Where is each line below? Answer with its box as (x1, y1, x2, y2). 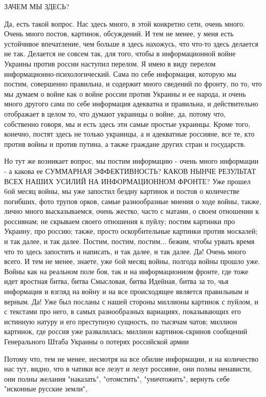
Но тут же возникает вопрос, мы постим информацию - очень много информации (4, 156, 259, 166)
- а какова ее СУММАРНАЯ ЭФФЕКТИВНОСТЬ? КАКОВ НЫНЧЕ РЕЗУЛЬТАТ (4, 165, 256, 176)
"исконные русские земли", (4, 383, 87, 394)
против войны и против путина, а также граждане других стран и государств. (4, 138, 246, 149)
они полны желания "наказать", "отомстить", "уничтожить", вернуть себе (4, 373, 230, 384)
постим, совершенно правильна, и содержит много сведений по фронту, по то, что (4, 78, 262, 89)
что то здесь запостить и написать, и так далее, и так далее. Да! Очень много (4, 246, 246, 256)
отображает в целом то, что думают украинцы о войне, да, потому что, (4, 108, 226, 119)
